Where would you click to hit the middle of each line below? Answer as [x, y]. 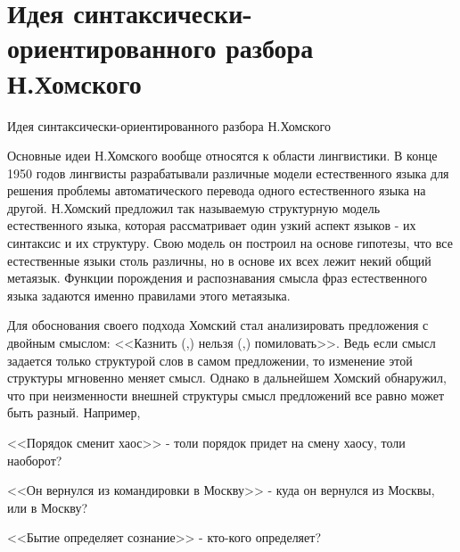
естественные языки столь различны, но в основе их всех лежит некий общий [219, 260]
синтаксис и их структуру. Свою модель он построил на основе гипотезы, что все [230, 243]
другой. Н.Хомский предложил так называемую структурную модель [194, 207]
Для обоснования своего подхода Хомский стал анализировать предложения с [218, 325]
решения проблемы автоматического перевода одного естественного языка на [217, 190]
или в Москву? [48, 507]
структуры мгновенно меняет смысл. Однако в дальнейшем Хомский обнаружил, [227, 378]
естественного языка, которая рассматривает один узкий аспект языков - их [212, 225]
